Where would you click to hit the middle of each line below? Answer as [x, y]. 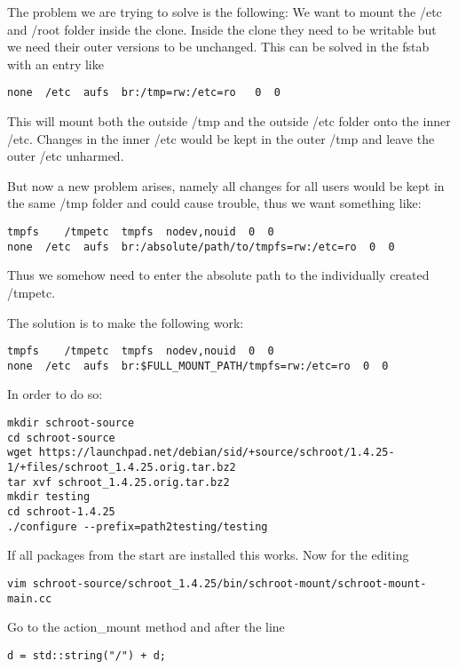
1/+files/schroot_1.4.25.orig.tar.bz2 [122, 467]
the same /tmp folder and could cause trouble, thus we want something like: [214, 203]
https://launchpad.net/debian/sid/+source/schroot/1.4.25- [217, 453]
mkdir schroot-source [71, 423]
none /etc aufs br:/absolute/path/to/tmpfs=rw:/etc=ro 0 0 [201, 247]
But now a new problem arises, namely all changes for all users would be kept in [226, 185]
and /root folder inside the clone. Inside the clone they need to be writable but [222, 29]
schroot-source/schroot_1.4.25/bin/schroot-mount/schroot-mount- [229, 583]
